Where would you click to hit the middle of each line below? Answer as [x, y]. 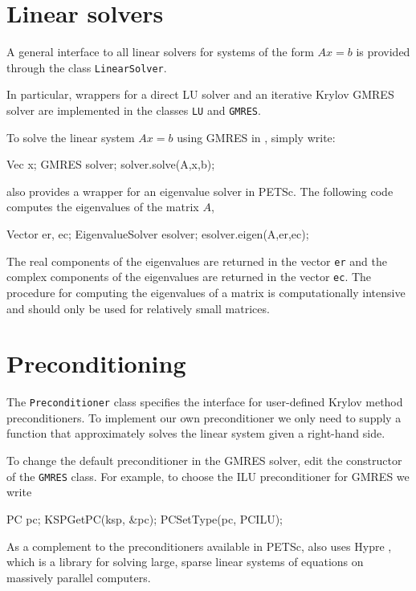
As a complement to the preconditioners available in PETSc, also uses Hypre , [199, 546]
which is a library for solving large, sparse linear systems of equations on [185, 562]
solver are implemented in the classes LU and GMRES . [134, 110]
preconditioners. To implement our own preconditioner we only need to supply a [204, 417]
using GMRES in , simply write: [256, 137]
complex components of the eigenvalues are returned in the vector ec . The [189, 277]
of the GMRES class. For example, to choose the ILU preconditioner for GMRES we [208, 476]
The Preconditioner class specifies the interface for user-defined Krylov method [205, 402]
